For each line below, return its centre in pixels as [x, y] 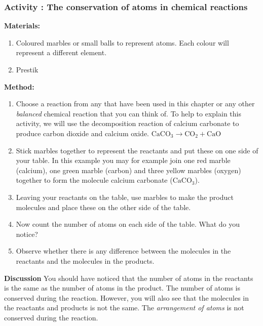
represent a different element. [61, 52]
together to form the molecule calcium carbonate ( [94, 180]
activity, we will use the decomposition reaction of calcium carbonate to [127, 123]
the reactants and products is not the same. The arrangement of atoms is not [124, 308]
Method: [19, 86]
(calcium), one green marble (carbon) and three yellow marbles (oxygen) [128, 170]
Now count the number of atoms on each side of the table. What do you [128, 224]
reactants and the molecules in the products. [85, 260]
